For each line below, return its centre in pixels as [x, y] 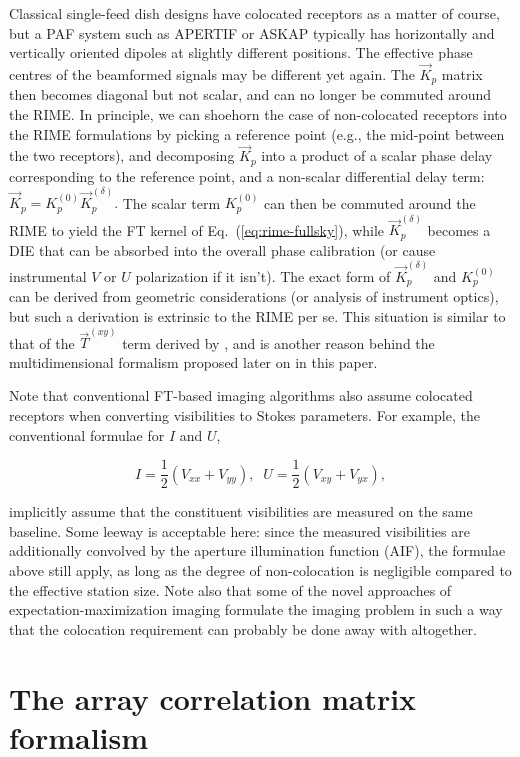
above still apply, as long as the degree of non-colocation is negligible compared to [260, 570]
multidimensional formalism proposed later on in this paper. [193, 361]
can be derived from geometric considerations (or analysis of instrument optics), [254, 296]
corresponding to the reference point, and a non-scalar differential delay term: [247, 175]
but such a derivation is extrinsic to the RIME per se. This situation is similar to [257, 316]
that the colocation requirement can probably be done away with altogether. [243, 628]
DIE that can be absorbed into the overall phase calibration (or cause [222, 249]
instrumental [48, 275]
